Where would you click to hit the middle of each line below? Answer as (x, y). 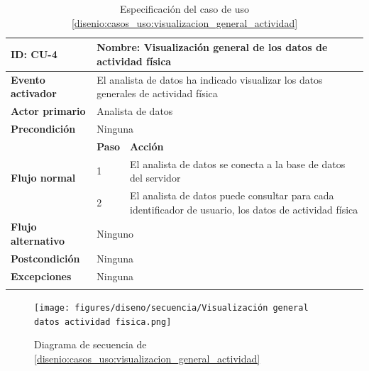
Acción (147, 146)
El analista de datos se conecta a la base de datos (238, 164)
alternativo (38, 241)
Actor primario (48, 111)
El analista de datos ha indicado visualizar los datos (210, 79)
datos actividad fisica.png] (103, 322)
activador (34, 93)
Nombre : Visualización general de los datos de (212, 47)
